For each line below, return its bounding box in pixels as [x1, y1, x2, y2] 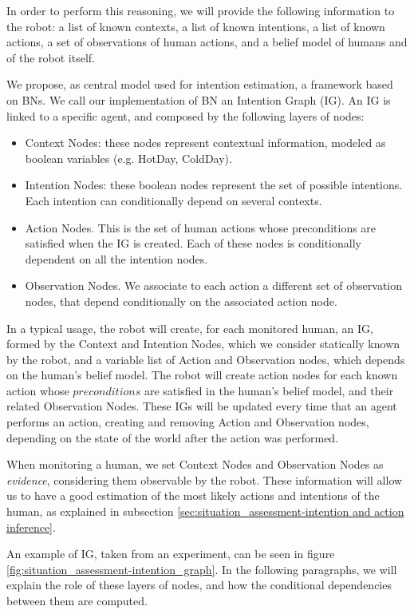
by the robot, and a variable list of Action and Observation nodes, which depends [6, 351, 405, 367]
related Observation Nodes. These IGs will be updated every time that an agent [6, 398, 397, 414]
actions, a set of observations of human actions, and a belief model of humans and [6, 34, 408, 50]
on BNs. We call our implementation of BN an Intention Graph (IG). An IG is [6, 91, 391, 108]
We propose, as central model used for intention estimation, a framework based [6, 76, 393, 93]
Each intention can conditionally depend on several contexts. [25, 192, 322, 208]
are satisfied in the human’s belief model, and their [144, 382, 394, 398]
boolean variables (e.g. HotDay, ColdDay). [25, 149, 232, 166]
